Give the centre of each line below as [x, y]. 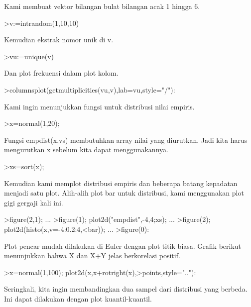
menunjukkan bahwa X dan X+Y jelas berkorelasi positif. [92, 256]
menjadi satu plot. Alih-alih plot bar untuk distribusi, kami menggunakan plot [124, 193]
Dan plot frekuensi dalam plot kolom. [61, 73]
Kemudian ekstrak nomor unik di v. [59, 40]
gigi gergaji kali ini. [34, 202]
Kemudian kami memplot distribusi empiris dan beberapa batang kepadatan [121, 183]
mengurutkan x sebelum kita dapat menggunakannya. [86, 150]
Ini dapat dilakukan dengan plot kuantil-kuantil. [78, 298]
